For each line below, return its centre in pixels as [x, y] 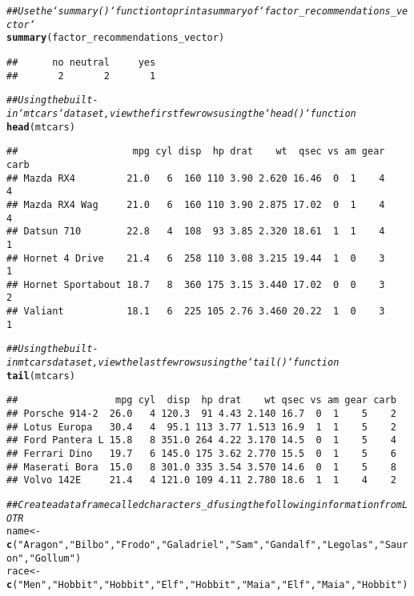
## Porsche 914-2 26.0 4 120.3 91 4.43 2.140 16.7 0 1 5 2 [201, 414]
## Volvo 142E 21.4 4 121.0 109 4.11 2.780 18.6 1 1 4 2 [201, 480]
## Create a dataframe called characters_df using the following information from [205, 505]
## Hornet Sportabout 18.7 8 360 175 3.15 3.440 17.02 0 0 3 [196, 284]
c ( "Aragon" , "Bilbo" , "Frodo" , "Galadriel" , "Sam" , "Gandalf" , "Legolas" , [193, 544]
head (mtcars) [41, 127]
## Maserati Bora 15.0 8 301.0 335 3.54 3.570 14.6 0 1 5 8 [201, 467]
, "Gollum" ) [52, 558]
